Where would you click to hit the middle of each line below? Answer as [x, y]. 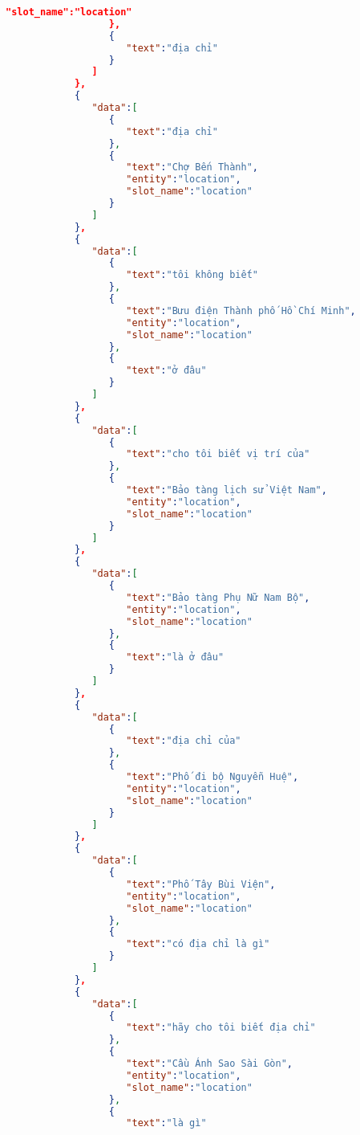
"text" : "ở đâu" [166, 371]
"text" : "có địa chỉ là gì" [198, 944]
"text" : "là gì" [166, 1123]
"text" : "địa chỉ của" [184, 741]
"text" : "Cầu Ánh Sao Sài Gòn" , [209, 1064]
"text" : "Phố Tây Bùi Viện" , [201, 884]
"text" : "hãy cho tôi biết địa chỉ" [221, 1028]
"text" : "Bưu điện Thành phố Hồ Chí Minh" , [241, 310]
